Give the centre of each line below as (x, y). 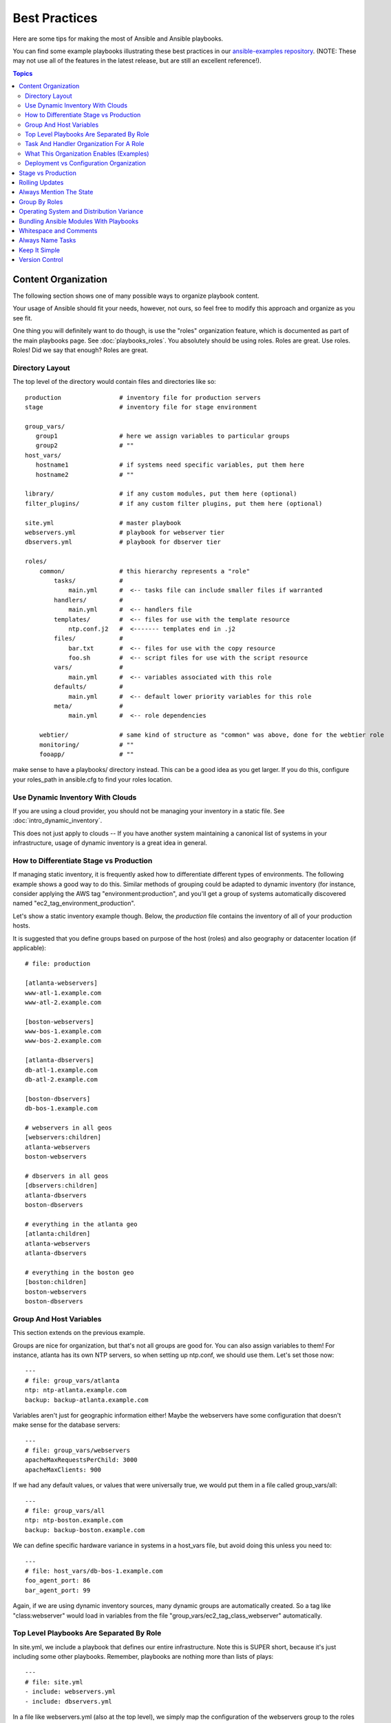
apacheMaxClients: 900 (63, 1469)
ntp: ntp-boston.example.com (74, 1520)
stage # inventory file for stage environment (141, 407)
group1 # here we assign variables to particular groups (163, 436)
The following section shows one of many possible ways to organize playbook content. (136, 296)
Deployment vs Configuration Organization (85, 163)
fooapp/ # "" (86, 754)
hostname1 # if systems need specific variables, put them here (170, 465)
